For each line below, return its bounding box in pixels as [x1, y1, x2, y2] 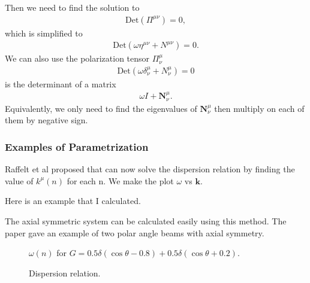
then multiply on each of [214, 102, 305, 114]
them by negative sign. [5, 114, 88, 126]
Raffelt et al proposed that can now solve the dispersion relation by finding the [5, 163, 295, 175]
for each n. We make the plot [67, 174, 174, 187]
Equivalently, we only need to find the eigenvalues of [5, 102, 197, 114]
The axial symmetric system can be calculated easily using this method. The [5, 214, 287, 227]
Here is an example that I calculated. [5, 194, 141, 207]
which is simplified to [5, 26, 83, 39]
